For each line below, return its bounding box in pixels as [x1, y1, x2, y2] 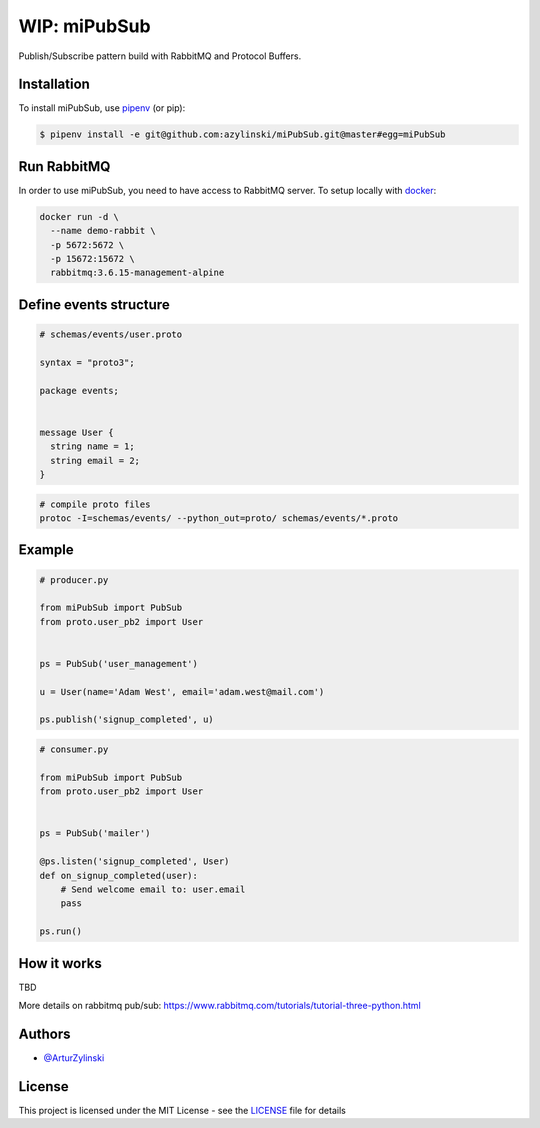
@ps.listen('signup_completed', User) [39, 856, 230, 867]
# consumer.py [39, 744, 109, 755]
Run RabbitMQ [18, 158, 111, 175]
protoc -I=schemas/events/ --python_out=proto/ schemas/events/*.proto [39, 512, 399, 524]
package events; [39, 385, 120, 396]
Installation [18, 76, 90, 93]
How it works [18, 955, 102, 972]
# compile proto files [39, 498, 151, 510]
